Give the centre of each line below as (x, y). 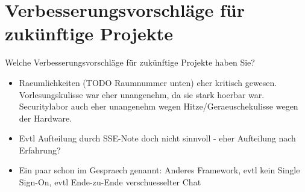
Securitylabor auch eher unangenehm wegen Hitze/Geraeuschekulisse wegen (159, 106)
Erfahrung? (40, 150)
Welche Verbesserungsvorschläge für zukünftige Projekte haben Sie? (130, 62)
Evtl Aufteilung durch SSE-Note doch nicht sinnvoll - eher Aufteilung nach (157, 138)
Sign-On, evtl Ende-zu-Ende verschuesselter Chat (110, 182)
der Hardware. (46, 118)
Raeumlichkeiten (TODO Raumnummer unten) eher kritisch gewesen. (148, 82)
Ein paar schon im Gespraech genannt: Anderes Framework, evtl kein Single (159, 170)
